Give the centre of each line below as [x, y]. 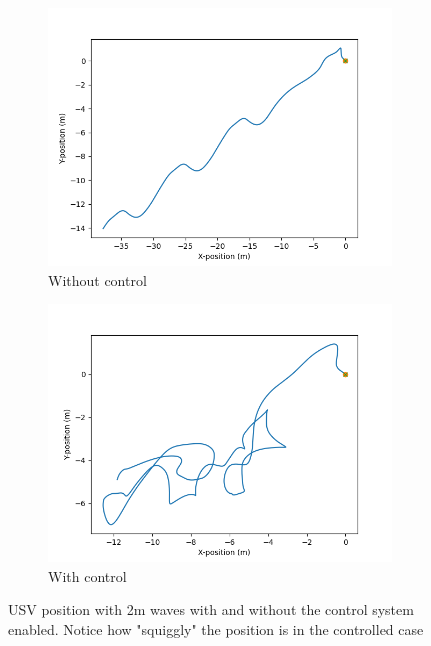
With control [87, 575]
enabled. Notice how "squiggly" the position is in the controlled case [216, 628]
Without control [97, 279]
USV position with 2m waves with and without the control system [211, 609]
